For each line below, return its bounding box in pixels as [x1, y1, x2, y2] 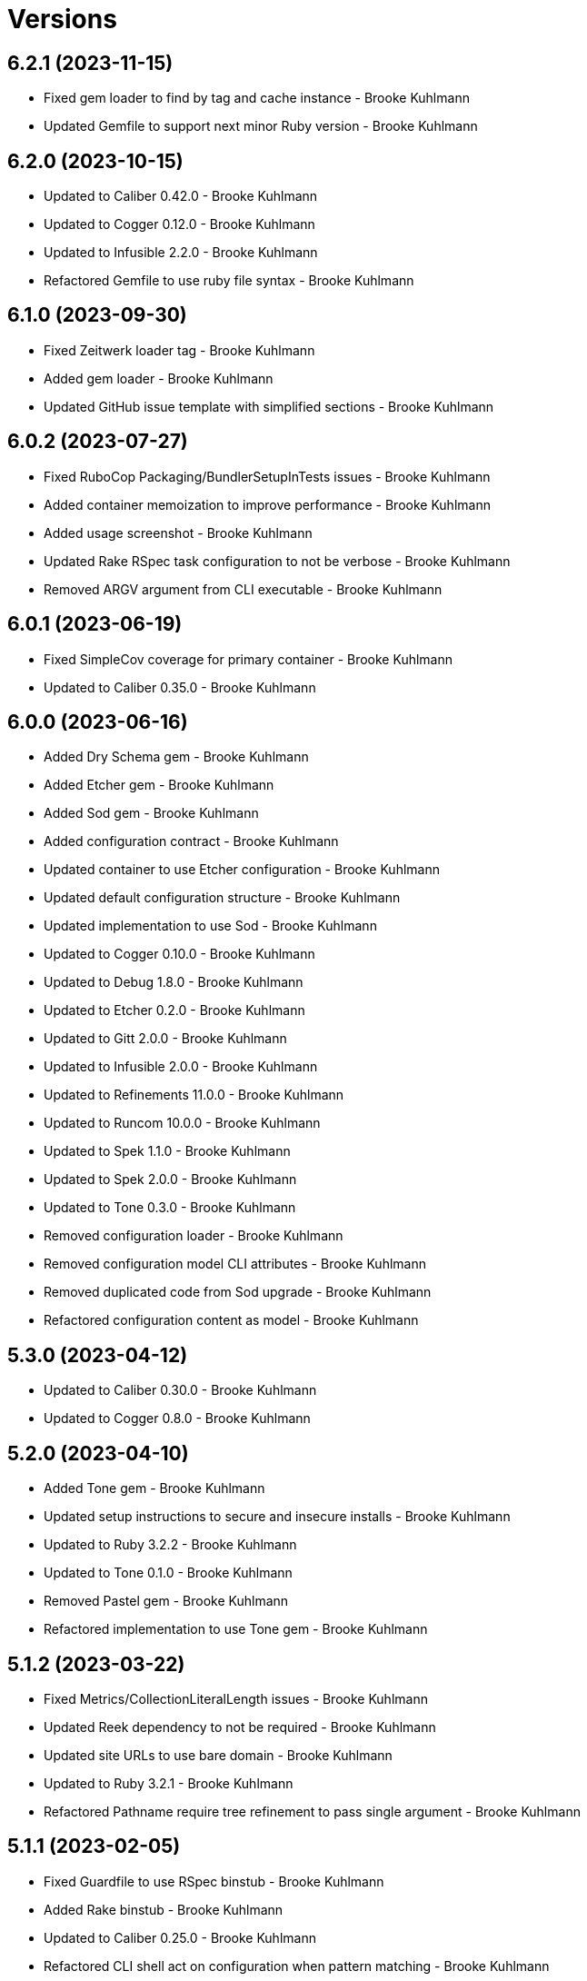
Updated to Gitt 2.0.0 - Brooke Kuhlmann [44, 1030, 287, 1047]
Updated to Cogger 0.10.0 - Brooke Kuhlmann [44, 946, 315, 962]
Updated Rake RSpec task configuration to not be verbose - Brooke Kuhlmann [44, 552, 511, 569]
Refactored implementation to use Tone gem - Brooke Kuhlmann [44, 1621, 428, 1638]
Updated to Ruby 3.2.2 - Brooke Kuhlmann [44, 1537, 297, 1553]
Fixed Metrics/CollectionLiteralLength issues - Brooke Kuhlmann [44, 1690, 428, 1707]
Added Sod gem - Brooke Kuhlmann [44, 805, 259, 821]
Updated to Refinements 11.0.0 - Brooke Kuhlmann [44, 1087, 344, 1103]
